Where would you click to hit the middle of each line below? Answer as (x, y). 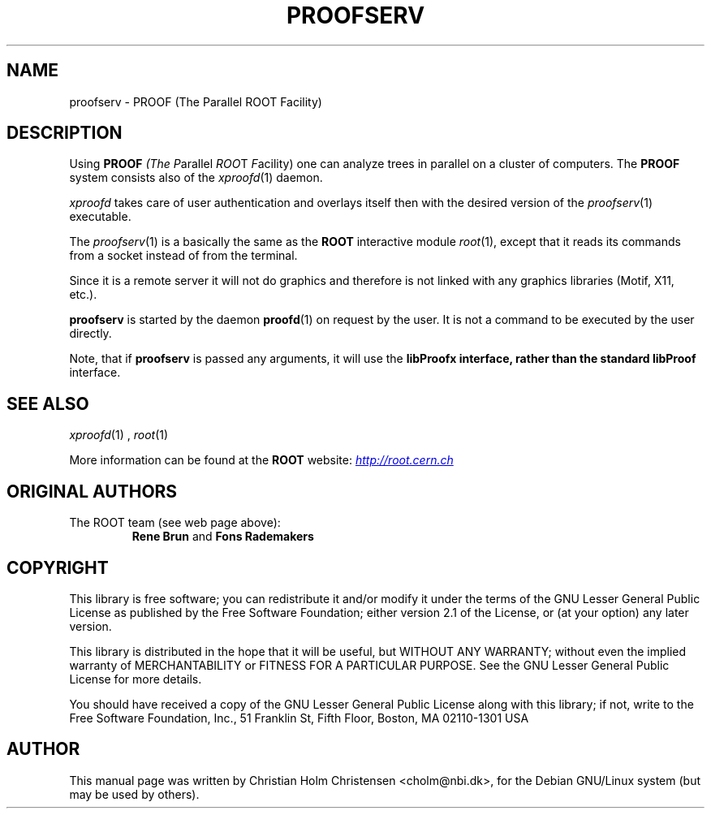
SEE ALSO (48, 403)
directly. (90, 334)
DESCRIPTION (65, 133)
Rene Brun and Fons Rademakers (223, 537)
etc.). (83, 295)
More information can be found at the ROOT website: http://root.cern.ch (261, 460)
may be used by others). (134, 794)
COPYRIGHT (58, 567)
